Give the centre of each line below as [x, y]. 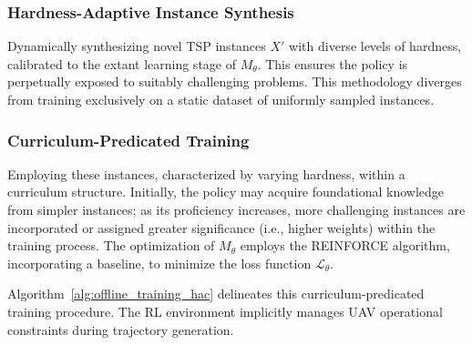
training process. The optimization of [111, 245]
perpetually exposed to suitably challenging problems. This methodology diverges [235, 81]
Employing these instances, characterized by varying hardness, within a [206, 173]
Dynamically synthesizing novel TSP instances [137, 46]
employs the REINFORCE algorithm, [345, 245]
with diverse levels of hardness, [375, 46]
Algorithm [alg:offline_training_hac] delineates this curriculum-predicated [216, 294]
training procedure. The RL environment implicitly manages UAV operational [225, 311]
